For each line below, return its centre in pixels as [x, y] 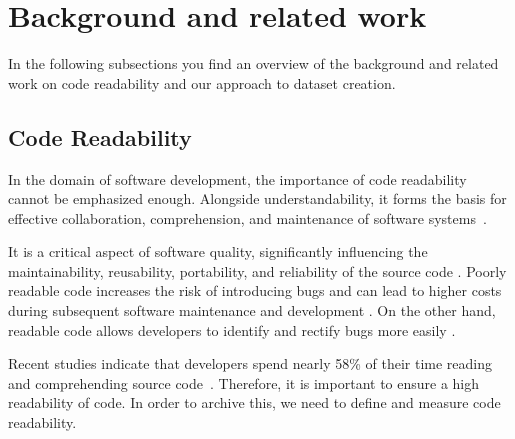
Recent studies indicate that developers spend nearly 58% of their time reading [250, 363]
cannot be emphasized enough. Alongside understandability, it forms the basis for [257, 198]
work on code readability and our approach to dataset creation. [202, 82]
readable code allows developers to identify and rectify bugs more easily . [232, 329]
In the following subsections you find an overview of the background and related [253, 63]
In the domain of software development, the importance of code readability [237, 178]
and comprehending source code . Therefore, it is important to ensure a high [244, 382]
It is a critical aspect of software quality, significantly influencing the [218, 251]
